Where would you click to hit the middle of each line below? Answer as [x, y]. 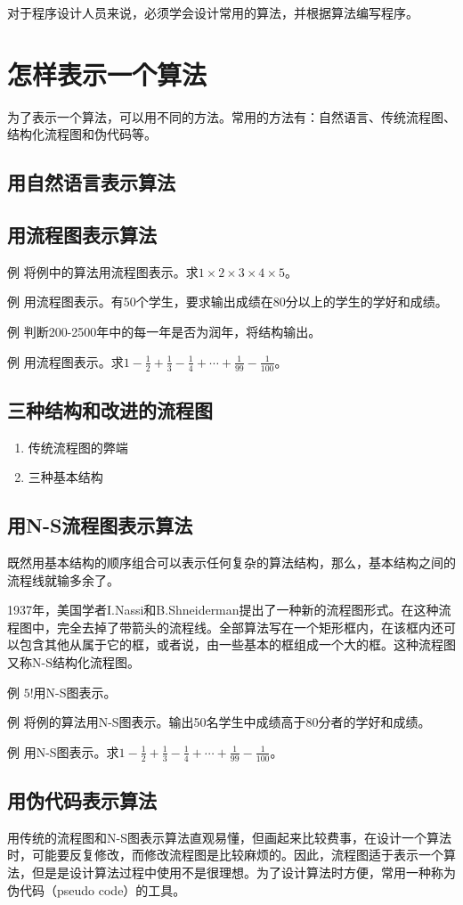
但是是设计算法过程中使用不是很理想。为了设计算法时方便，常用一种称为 [244, 872]
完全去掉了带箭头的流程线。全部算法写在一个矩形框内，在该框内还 [250, 627]
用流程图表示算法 [82, 235]
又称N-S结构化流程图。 [73, 662]
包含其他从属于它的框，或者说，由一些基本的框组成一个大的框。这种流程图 [237, 644]
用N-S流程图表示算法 [100, 525]
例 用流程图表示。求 [65, 361]
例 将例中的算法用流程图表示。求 [103, 271]
